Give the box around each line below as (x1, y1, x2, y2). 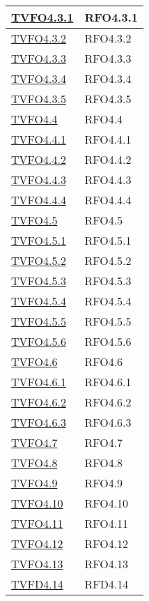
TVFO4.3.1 (11, 9, 74, 25)
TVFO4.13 (11, 556, 63, 572)
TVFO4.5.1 (11, 232, 66, 248)
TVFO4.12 (11, 535, 63, 551)
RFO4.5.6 (84, 333, 132, 349)
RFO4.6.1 (84, 374, 132, 390)
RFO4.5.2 (84, 252, 132, 268)
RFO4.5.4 (84, 293, 132, 309)
